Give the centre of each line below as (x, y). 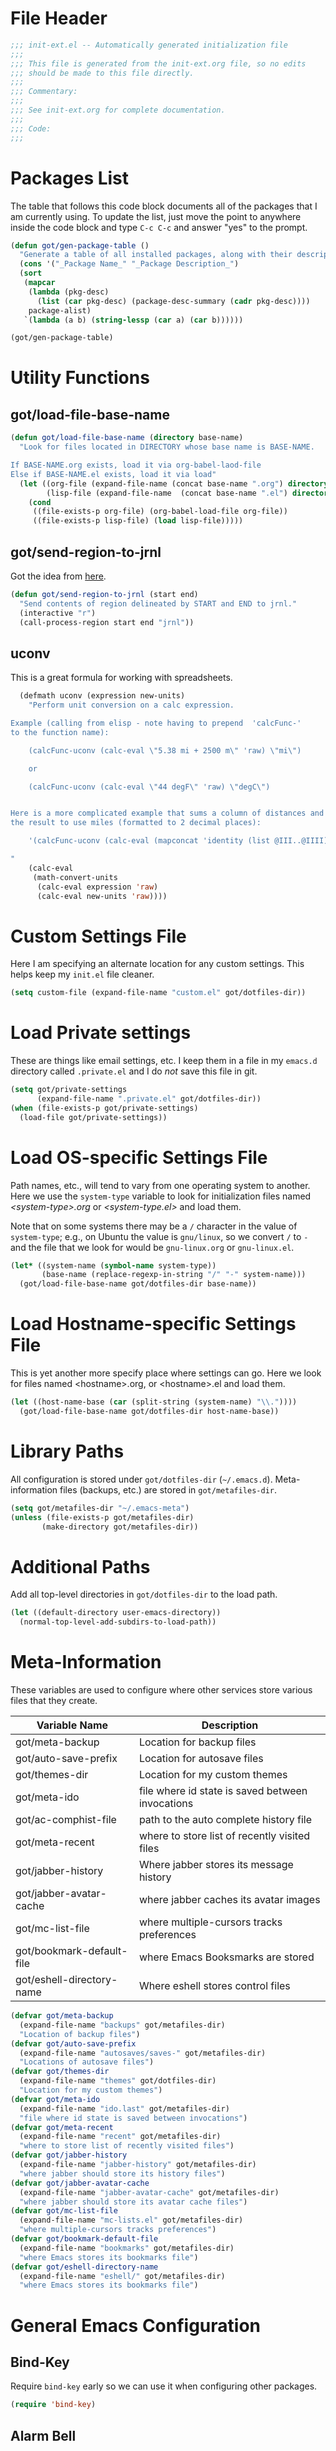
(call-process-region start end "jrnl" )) (107, 622)
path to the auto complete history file (225, 1820)
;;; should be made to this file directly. (102, 73)
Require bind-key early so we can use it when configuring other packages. (164, 2386)
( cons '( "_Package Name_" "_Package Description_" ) (129, 264)
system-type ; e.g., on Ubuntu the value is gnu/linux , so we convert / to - (159, 1236)
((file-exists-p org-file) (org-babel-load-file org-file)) (160, 512)
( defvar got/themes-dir (60, 2072)
